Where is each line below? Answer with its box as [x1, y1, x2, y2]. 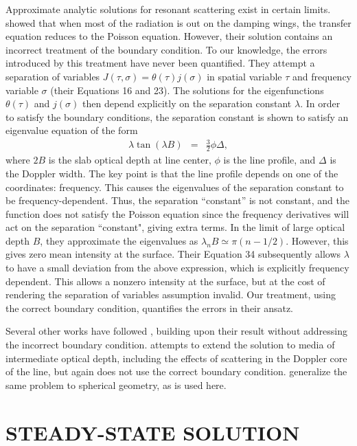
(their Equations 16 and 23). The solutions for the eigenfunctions [50, 82, 324, 97]
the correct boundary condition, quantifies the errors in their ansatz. [5, 300, 293, 315]
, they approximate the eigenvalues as [40, 233, 198, 247]
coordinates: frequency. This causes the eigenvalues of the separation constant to [5, 179, 344, 194]
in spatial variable [207, 69, 282, 83]
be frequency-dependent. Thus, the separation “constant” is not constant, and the [5, 193, 349, 208]
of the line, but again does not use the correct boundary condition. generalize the [5, 364, 347, 379]
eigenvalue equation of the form [5, 123, 138, 137]
